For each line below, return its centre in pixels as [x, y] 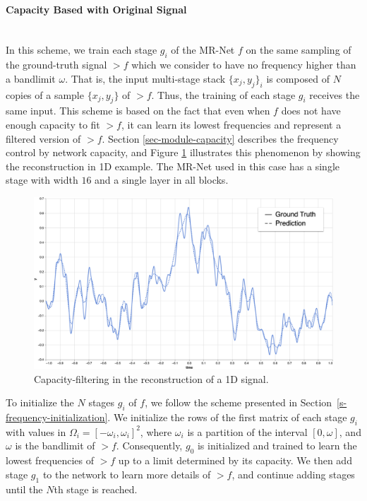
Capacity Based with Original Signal [96, 9]
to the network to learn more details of [127, 474]
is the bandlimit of [55, 446]
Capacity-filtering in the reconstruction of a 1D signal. [151, 378]
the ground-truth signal [56, 65]
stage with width [42, 180]
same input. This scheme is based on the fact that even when [138, 111]
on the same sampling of [299, 50]
